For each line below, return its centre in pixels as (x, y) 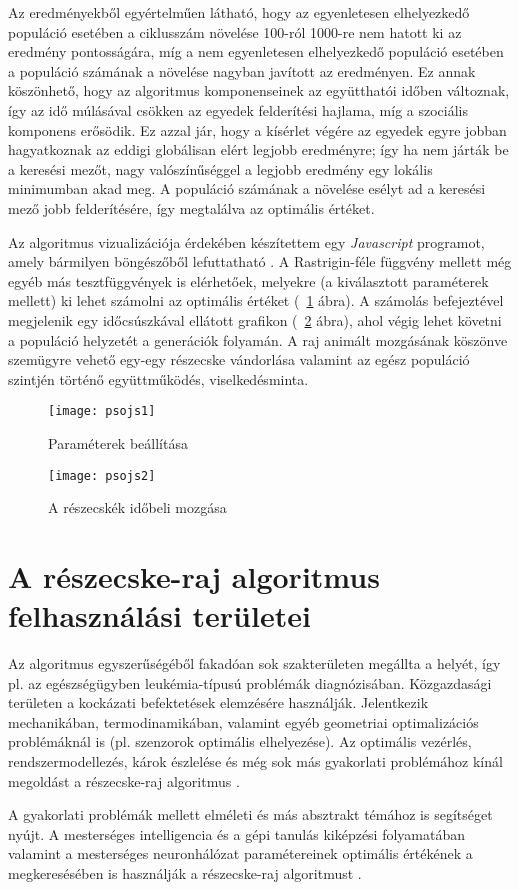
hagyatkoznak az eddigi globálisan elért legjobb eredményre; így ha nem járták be (258, 149)
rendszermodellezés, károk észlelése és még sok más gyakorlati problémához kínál (255, 761)
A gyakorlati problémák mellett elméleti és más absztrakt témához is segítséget (250, 814)
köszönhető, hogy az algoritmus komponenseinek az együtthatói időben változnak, (259, 90)
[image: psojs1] (102, 411)
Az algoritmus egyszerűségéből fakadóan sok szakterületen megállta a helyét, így (254, 663)
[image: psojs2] (102, 475)
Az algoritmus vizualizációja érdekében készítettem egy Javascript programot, (246, 241)
